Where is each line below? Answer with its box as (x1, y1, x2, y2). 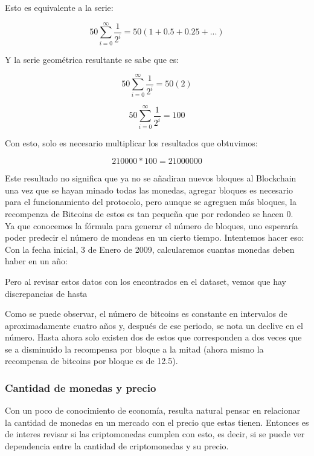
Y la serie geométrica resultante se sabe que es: (5, 53, 179, 65)
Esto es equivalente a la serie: (5, 1, 114, 13)
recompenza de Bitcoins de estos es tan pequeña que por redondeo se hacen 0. (5, 207, 293, 220)
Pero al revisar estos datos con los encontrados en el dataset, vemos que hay (5, 275, 287, 287)
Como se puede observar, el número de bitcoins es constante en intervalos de (5, 307, 287, 320)
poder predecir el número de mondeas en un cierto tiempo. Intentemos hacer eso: (5, 231, 304, 244)
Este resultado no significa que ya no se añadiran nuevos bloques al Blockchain (5, 172, 296, 184)
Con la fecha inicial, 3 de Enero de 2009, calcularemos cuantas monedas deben (5, 243, 295, 255)
